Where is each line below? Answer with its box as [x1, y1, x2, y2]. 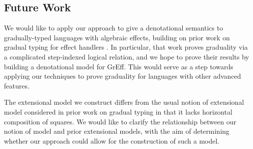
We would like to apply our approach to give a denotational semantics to [4, 23, 223, 33]
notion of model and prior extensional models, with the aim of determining [4, 126, 229, 136]
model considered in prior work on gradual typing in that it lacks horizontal [4, 106, 232, 117]
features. [4, 80, 29, 90]
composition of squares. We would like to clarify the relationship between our [4, 116, 236, 126]
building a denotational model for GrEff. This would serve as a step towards [4, 61, 233, 71]
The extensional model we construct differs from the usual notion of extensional [4, 97, 244, 107]
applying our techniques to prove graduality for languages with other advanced [4, 71, 241, 81]
